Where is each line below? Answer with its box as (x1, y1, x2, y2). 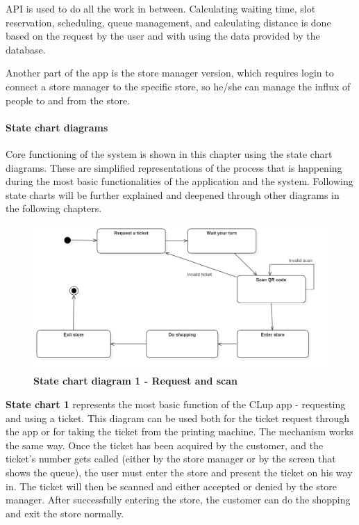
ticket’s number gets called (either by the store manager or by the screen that (6, 451, 336, 466)
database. (6, 42, 46, 56)
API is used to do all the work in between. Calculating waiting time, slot (6, 1, 316, 15)
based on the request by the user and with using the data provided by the (6, 29, 320, 43)
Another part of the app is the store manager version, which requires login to (6, 65, 334, 80)
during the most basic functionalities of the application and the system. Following (6, 174, 353, 188)
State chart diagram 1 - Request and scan (33, 373, 238, 388)
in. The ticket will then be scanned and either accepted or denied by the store (6, 478, 337, 493)
